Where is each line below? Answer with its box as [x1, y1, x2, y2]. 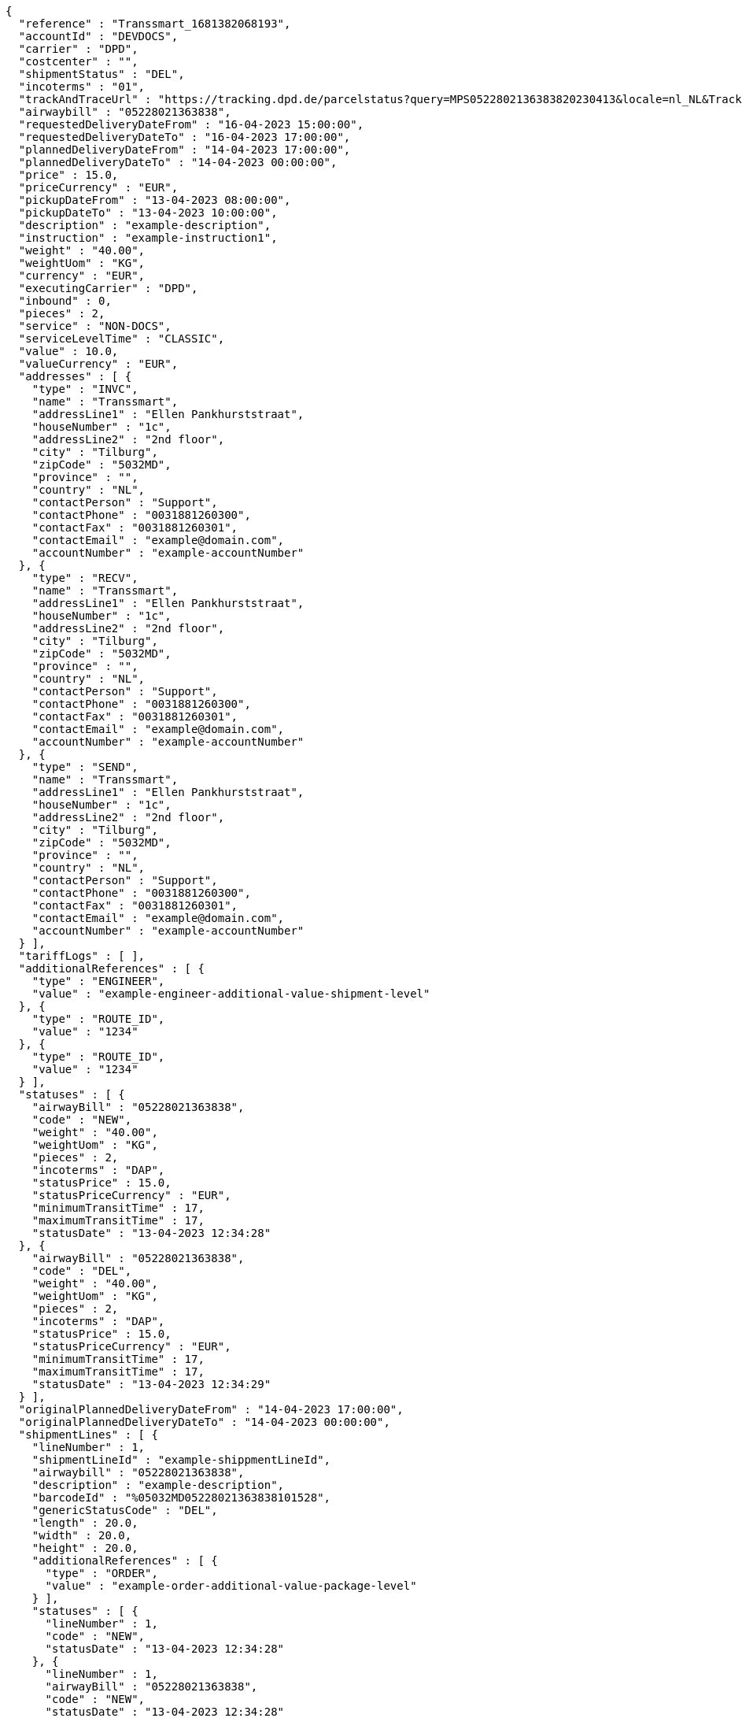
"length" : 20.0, [31, 1516, 138, 1529]
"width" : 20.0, [31, 1529, 132, 1542]
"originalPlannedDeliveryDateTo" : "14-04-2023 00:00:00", [18, 1416, 390, 1428]
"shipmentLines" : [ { [18, 1428, 158, 1441]
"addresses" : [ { [18, 370, 132, 383]
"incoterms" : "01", [18, 80, 146, 93]
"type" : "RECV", [31, 572, 138, 584]
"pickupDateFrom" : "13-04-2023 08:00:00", [18, 194, 291, 206]
